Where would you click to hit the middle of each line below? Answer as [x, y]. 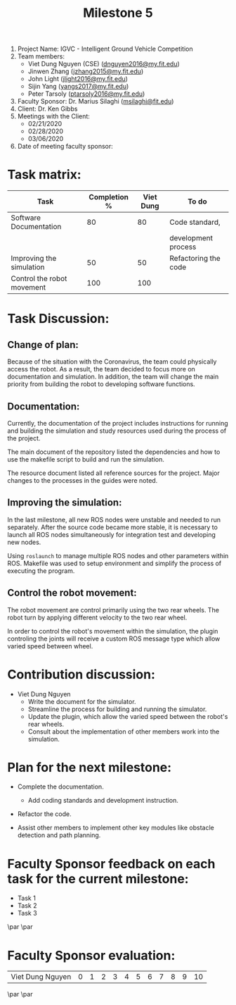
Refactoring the [195, 259]
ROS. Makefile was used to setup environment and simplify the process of [114, 563]
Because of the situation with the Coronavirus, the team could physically [112, 362]
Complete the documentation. [60, 787]
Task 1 [27, 898]
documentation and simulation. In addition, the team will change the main [113, 377]
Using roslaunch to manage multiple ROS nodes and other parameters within [118, 555]
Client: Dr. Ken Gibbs [47, 109]
